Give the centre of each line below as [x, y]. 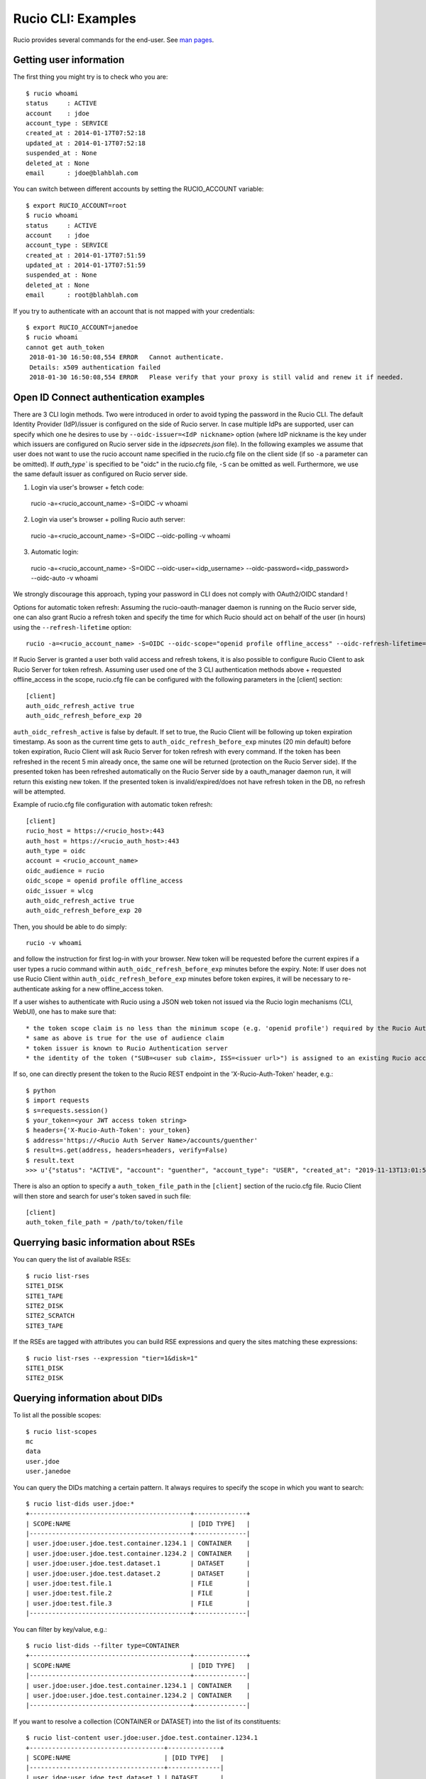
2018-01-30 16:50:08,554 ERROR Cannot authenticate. [127, 357]
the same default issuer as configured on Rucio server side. [100, 474]
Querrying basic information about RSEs [104, 1243]
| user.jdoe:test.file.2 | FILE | [138, 1593]
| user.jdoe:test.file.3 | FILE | [138, 1603]
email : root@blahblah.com [82, 295]
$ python [41, 1090]
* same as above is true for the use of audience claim [125, 1038]
